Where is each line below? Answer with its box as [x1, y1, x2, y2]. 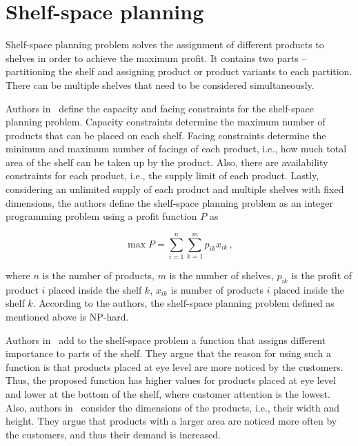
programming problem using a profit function [6, 209, 197, 223]
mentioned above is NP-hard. [6, 309, 129, 323]
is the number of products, [42, 267, 155, 282]
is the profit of [291, 267, 352, 282]
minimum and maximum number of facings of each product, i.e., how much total [6, 141, 347, 156]
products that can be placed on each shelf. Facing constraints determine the [6, 128, 326, 142]
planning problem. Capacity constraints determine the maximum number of [6, 114, 326, 129]
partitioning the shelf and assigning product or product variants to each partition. [6, 64, 352, 79]
